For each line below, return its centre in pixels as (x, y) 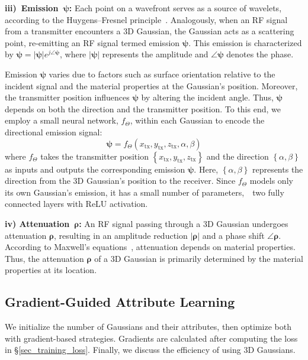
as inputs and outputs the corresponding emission (95, 169)
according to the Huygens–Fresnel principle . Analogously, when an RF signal (146, 19)
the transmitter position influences (67, 97)
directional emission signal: (54, 132)
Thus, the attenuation (44, 258)
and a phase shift (233, 235)
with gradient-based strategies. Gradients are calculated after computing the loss (151, 338)
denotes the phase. (260, 54)
